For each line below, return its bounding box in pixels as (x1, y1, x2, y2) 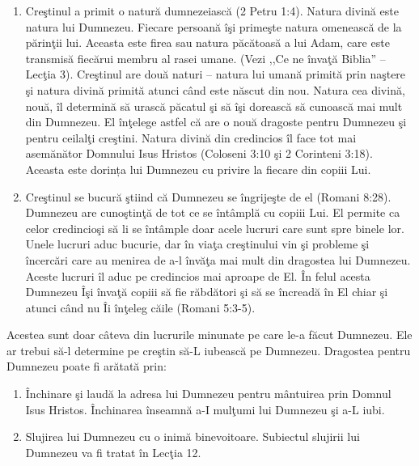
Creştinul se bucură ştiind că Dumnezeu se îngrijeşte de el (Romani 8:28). (25, 188, 391, 205)
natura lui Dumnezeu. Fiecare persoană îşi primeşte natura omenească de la (25, 18, 402, 35)
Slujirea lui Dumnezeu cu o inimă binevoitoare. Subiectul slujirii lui (25, 428, 360, 445)
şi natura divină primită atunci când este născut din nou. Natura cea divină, (25, 81, 405, 98)
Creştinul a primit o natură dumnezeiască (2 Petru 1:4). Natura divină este (25, 2, 399, 19)
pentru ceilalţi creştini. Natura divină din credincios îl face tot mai (25, 129, 357, 146)
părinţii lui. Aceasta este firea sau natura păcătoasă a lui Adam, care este (25, 34, 390, 51)
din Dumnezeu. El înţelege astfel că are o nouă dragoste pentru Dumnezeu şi (25, 113, 407, 130)
